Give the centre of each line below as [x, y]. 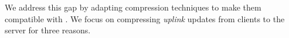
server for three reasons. [48, 30]
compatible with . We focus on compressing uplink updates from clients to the [145, 18]
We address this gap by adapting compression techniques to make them [133, 7]
